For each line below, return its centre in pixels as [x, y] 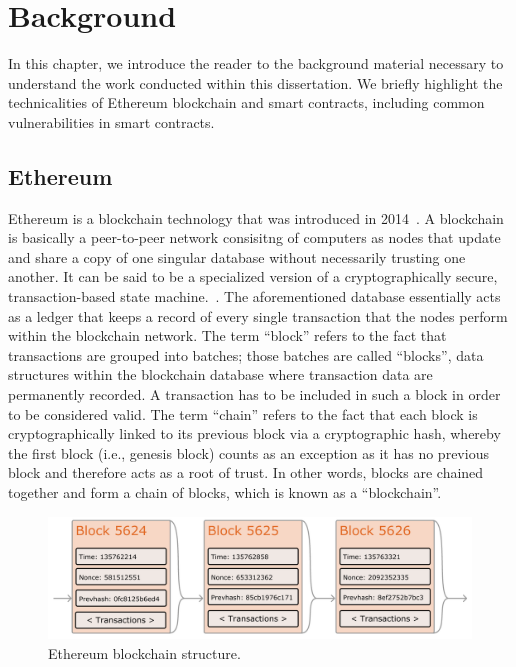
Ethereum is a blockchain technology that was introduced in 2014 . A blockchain [256, 217]
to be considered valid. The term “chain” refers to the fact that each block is [243, 413]
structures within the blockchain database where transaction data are [220, 374]
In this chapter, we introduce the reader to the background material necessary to [256, 63]
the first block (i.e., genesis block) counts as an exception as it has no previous [248, 452]
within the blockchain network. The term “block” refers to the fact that [227, 335]
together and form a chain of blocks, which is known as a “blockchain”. [225, 492]
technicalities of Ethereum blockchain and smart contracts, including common [246, 102]
